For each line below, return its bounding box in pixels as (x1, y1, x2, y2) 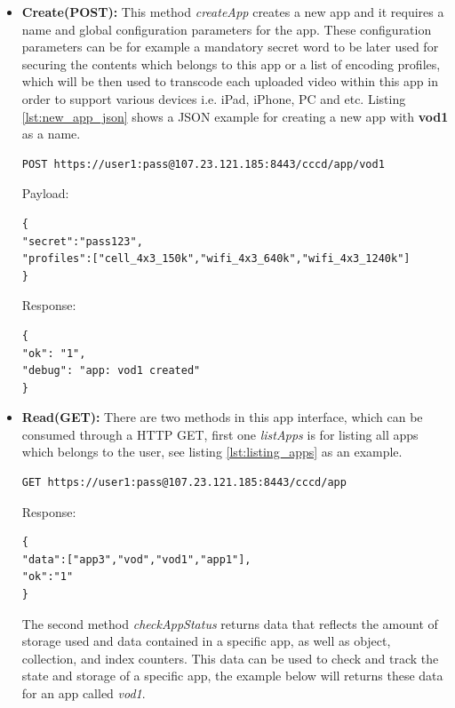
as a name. (21, 124, 81, 143)
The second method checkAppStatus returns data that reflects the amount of (21, 614, 438, 632)
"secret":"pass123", (21, 235, 143, 248)
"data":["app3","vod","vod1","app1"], (21, 553, 251, 566)
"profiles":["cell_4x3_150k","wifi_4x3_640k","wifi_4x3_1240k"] (21, 252, 411, 266)
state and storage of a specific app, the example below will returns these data (21, 666, 443, 685)
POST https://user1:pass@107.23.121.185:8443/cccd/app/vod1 (21, 157, 385, 171)
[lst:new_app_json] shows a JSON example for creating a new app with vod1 (21, 107, 449, 125)
